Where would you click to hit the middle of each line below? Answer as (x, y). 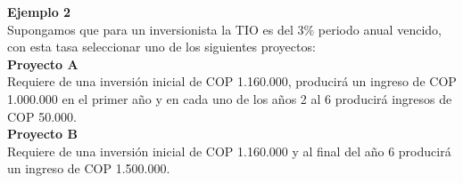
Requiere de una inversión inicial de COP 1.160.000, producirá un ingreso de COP (232, 81)
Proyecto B (42, 134)
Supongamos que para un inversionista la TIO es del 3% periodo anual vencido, (224, 29)
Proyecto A (43, 64)
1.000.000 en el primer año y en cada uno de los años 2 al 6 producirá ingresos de (230, 98)
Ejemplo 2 (39, 12)
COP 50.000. (42, 116)
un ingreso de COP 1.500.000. (89, 168)
